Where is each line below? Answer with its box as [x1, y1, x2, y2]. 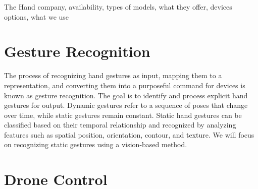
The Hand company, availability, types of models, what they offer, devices [4, 2, 232, 12]
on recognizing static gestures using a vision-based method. [4, 139, 187, 150]
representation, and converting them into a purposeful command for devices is [4, 80, 245, 90]
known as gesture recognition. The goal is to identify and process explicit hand [4, 90, 248, 100]
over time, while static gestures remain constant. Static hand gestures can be [4, 109, 242, 120]
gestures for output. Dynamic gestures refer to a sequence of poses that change [4, 100, 248, 110]
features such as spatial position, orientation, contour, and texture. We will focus [4, 129, 254, 140]
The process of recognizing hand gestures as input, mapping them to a [4, 70, 222, 81]
